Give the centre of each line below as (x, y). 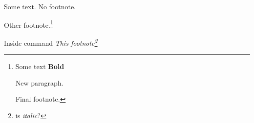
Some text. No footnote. (40, 6)
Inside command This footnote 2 (51, 42)
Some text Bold (40, 66)
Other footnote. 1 (29, 24)
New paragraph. (39, 82)
